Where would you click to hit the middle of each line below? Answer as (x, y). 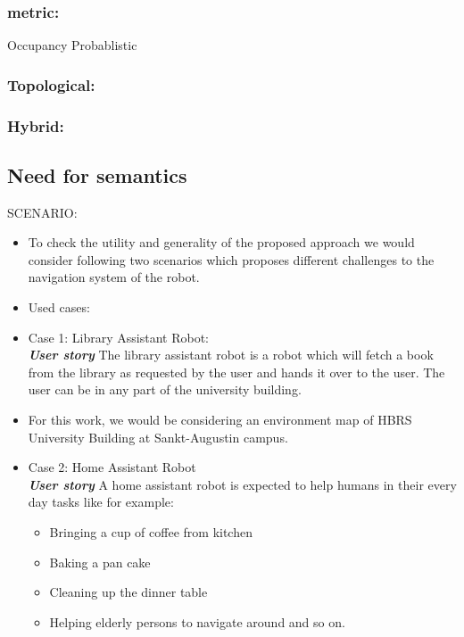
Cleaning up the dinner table (128, 592)
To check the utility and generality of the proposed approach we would (221, 242)
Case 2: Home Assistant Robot (112, 467)
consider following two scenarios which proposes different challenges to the (231, 259)
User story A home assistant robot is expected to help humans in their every (242, 484)
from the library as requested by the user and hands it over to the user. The (236, 372)
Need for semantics (97, 174)
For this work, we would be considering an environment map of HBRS (220, 420)
